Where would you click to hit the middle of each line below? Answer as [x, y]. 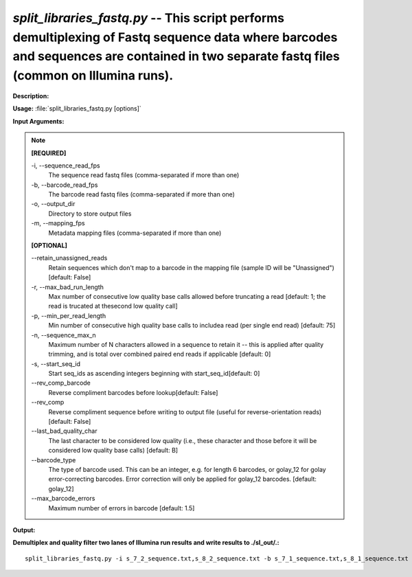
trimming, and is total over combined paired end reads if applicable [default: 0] [160, 354]
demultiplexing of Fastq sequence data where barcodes [175, 37]
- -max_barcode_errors [63, 499]
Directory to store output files [90, 214]
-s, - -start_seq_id [56, 363]
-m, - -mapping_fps [58, 223]
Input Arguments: [38, 121]
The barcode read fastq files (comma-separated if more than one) [141, 194]
